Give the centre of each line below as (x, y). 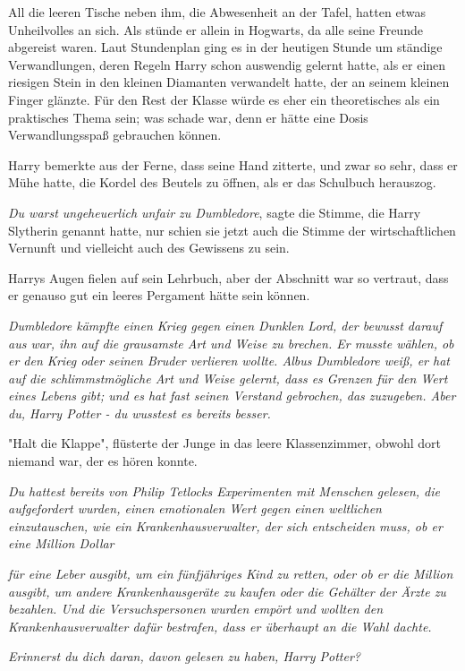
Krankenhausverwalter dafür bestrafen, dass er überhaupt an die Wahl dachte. (220, 626)
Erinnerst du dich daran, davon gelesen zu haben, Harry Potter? (185, 656)
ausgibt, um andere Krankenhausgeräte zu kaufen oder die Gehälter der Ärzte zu (227, 591)
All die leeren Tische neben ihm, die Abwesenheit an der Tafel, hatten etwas (217, 12)
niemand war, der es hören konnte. (103, 461)
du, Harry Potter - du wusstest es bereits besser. (139, 413)
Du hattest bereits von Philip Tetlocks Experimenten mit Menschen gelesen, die (224, 490)
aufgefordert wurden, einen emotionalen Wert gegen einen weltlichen (195, 508)
